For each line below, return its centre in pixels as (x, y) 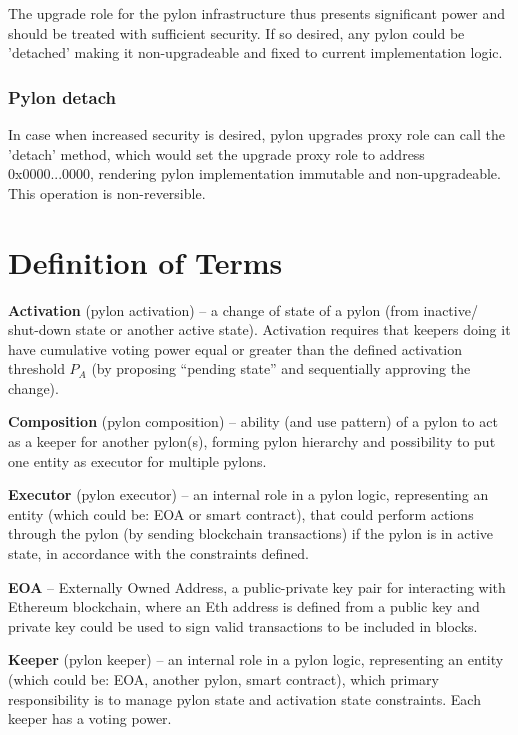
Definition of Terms (145, 261)
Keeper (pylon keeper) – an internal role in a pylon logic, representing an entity (256, 659)
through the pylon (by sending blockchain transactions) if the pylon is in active (250, 533)
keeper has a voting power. (90, 718)
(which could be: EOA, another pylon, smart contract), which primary (224, 679)
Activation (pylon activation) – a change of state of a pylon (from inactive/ (243, 309)
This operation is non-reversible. (107, 192)
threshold (36, 368)
